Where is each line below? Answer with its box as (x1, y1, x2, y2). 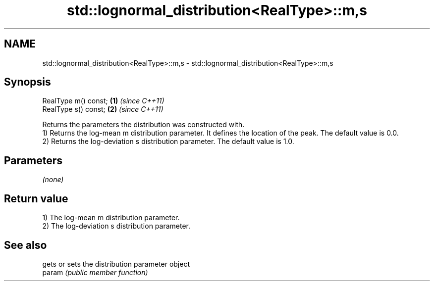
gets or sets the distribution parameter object (42, 259, 190, 268)
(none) (42, 175, 64, 184)
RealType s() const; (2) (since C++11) (42, 105, 163, 114)
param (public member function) (42, 268, 148, 277)
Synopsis (4, 76, 51, 89)
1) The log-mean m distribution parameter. (42, 213, 180, 222)
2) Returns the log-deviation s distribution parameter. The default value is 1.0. (42, 137, 294, 146)
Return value (4, 192, 68, 205)
